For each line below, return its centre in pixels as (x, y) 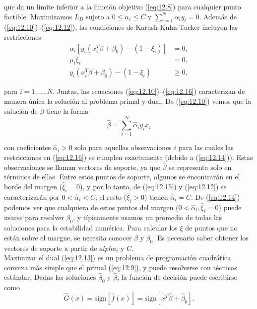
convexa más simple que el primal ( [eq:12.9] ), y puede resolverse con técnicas (121, 267)
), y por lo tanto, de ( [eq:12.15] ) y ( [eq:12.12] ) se (153, 186)
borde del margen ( (33, 186)
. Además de (218, 16)
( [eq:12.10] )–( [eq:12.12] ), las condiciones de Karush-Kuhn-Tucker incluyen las (121, 27)
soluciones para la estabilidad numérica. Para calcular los (91, 228)
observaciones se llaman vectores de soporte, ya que (82, 167)
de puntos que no (211, 228)
